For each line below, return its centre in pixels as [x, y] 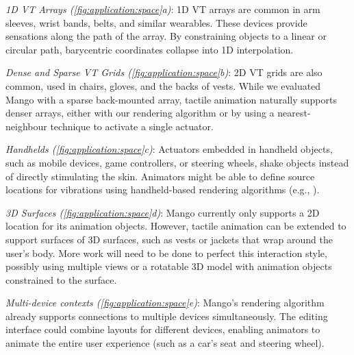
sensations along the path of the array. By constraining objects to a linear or [166, 36]
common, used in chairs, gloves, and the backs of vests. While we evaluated [163, 85]
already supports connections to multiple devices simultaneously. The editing [167, 316]
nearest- [294, 113]
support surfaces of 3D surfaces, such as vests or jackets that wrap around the [169, 239]
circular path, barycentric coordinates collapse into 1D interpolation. [150, 49]
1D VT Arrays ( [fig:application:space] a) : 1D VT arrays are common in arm [163, 9]
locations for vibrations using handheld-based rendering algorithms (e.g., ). [163, 189]
